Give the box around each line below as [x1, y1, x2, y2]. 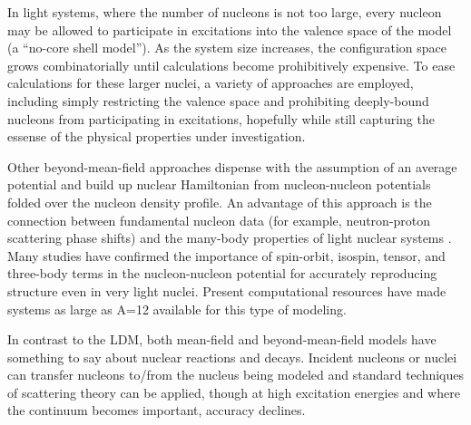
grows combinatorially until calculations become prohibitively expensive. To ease [7, 55, 456, 74]
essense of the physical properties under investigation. [7, 127, 306, 146]
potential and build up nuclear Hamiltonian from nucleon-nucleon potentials [7, 175, 431, 194]
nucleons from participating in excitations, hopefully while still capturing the [7, 109, 435, 128]
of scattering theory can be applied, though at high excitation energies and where [7, 382, 460, 401]
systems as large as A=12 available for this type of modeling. [7, 299, 347, 318]
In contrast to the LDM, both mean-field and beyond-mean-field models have [7, 330, 437, 349]
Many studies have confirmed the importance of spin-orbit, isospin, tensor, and [7, 246, 446, 265]
